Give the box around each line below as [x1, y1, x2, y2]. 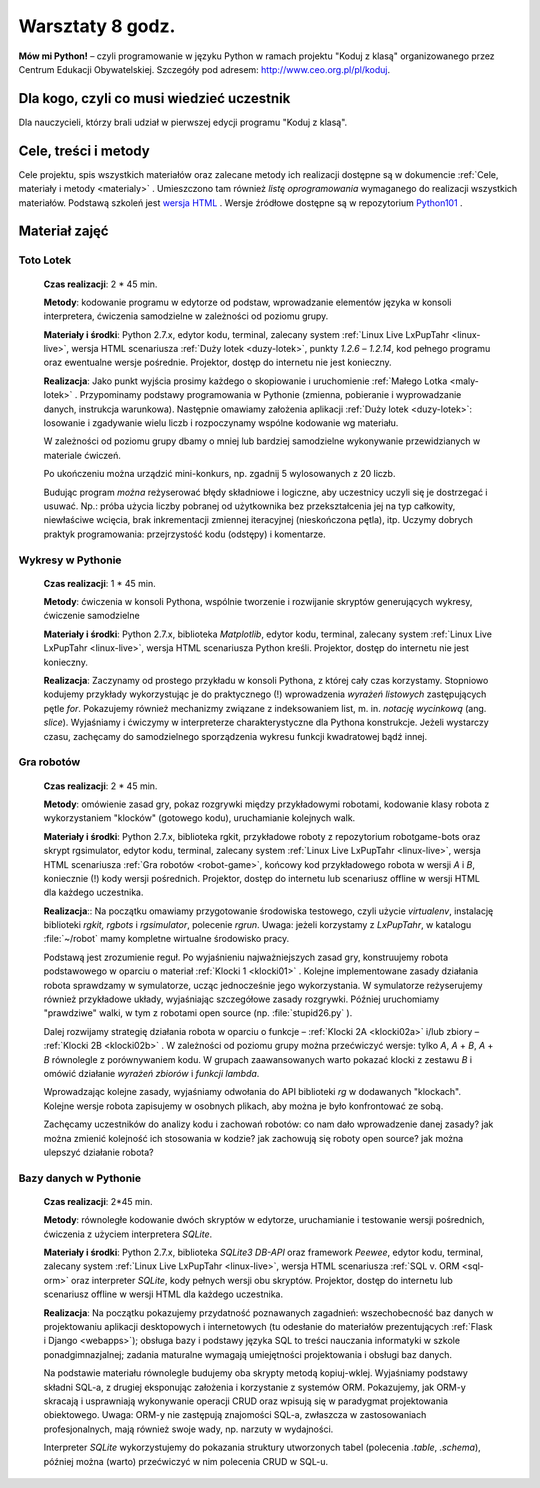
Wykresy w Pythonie [18, 553, 122, 567]
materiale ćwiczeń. [43, 449, 122, 461]
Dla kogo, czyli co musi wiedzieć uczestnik [18, 90, 291, 107]
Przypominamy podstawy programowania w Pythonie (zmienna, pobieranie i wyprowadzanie [79, 389, 462, 401]
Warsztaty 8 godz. [18, 15, 176, 37]
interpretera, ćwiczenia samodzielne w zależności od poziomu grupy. [43, 310, 329, 322]
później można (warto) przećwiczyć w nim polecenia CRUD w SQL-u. [43, 1455, 329, 1467]
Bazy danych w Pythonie [18, 1171, 142, 1185]
